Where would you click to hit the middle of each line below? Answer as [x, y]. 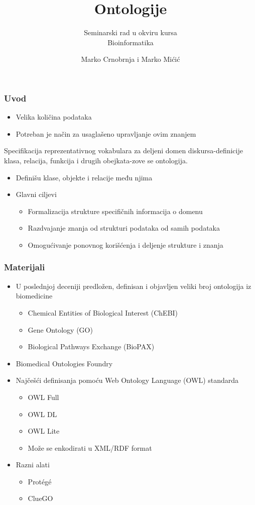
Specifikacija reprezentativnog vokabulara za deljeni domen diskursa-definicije [123, 150]
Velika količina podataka [54, 117]
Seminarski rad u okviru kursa [131, 32]
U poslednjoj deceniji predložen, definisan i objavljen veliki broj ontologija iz [134, 286]
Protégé [40, 481]
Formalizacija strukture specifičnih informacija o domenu [115, 211]
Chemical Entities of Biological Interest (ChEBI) [103, 312]
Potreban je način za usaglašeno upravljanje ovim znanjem [106, 133]
